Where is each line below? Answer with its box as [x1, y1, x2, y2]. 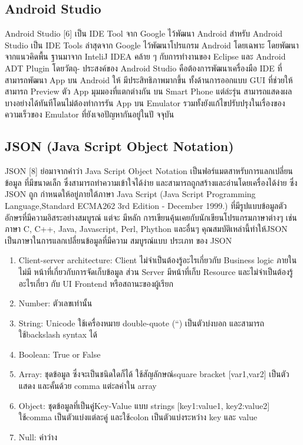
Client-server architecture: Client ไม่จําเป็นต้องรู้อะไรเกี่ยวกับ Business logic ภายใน [18, 254, 297, 266]
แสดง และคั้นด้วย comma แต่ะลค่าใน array [18, 379, 157, 392]
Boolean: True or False [18, 348, 101, 360]
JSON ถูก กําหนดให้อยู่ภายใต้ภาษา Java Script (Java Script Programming [5, 188, 256, 200]
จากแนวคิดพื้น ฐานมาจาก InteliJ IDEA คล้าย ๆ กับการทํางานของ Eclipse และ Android [5, 50, 286, 63]
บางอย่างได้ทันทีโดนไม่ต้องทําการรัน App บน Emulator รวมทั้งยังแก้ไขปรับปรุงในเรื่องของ [5, 96, 285, 109]
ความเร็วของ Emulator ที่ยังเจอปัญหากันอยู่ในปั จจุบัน [5, 108, 174, 120]
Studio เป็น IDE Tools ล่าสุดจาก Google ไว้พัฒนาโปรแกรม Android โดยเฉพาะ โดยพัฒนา [5, 38, 299, 51]
